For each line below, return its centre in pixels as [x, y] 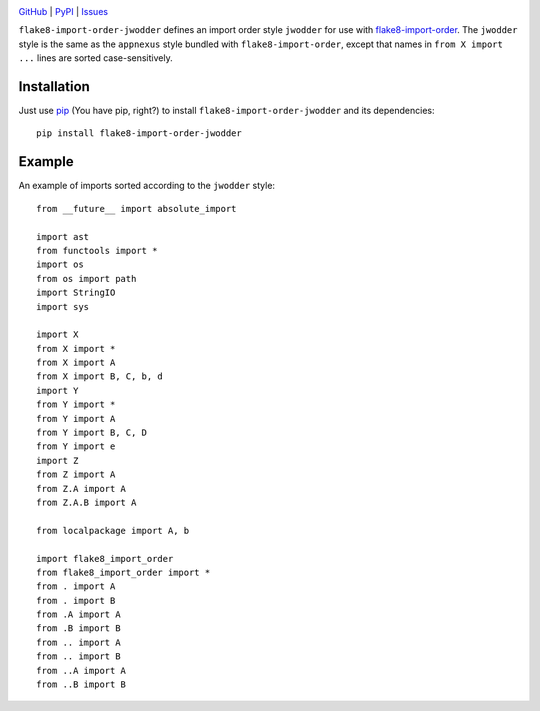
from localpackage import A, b [113, 530]
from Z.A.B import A [86, 502]
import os [60, 264]
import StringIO [76, 293]
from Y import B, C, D [92, 433]
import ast [63, 236]
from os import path [86, 278]
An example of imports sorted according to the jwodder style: [146, 186]
